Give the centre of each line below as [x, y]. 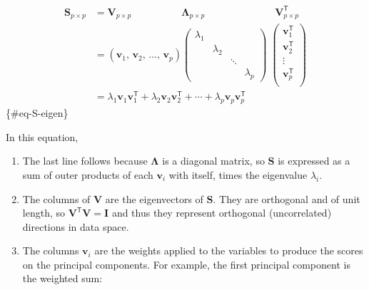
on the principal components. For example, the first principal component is [186, 264]
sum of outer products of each [88, 174]
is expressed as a [314, 161]
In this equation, [42, 136]
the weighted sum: [62, 278]
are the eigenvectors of [154, 198]
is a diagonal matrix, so [213, 161]
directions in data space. [76, 226]
